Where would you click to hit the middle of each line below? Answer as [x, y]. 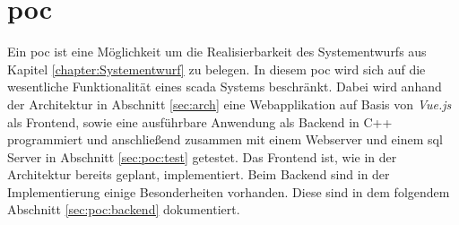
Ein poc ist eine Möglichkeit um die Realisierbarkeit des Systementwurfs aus [217, 52]
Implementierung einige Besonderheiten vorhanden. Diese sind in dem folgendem [229, 191]
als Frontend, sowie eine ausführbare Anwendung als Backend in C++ [200, 121]
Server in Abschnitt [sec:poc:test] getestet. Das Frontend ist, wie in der [202, 156]
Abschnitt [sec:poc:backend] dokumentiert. [124, 209]
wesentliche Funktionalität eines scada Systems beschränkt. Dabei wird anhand [225, 87]
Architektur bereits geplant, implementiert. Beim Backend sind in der [199, 174]
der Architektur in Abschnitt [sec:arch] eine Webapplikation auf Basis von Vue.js [229, 104]
